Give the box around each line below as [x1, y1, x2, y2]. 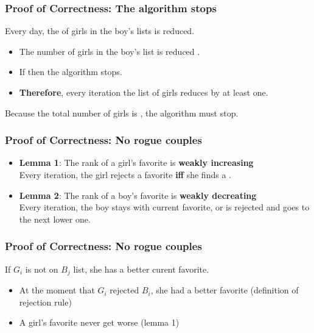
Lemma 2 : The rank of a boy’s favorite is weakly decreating [19, 188, 257, 201]
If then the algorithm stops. [19, 65, 122, 78]
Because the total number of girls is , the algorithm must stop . [5, 106, 239, 119]
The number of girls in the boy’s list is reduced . [19, 45, 200, 57]
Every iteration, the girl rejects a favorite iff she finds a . [19, 168, 231, 181]
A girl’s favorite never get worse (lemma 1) [19, 316, 180, 329]
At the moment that [19, 284, 95, 296]
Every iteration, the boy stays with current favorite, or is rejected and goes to [19, 201, 310, 213]
